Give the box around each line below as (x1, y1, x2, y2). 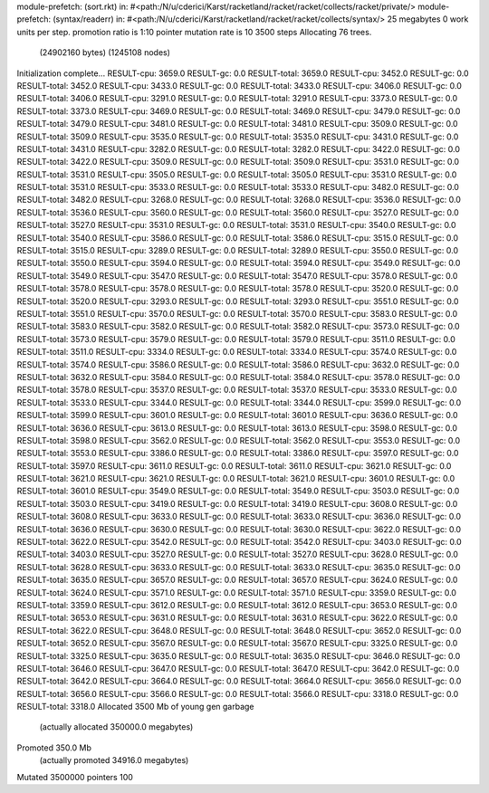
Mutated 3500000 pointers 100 (16, 771, 133, 782)
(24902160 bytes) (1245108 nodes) (39, 47, 171, 58)
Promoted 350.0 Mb (16, 742, 92, 753)
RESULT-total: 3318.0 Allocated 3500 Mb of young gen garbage (16, 702, 254, 712)
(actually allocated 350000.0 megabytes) (39, 721, 194, 732)
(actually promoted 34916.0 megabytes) (39, 755, 189, 766)
